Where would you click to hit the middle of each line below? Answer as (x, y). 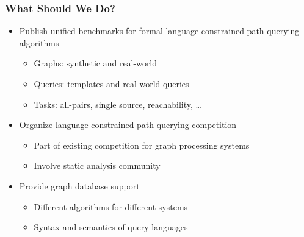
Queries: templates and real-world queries (111, 83)
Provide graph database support (79, 186)
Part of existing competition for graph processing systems (142, 145)
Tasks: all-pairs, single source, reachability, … (118, 104)
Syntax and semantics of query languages (111, 227)
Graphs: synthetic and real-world (96, 63)
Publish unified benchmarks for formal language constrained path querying (159, 31)
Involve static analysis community (97, 165)
